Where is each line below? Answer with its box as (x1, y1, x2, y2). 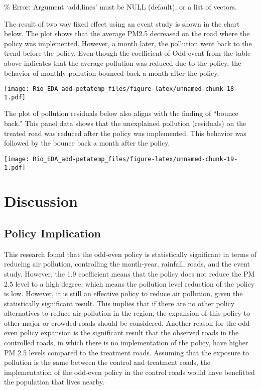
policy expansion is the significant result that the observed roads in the (20, 327, 239, 338)
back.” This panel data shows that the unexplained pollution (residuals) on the (4, 118, 246, 128)
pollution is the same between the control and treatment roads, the (4, 357, 210, 367)
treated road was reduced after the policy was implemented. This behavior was (4, 127, 246, 138)
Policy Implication (4, 225, 101, 240)
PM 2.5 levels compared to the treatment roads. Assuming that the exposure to (4, 347, 249, 357)
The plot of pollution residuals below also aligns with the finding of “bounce (4, 108, 238, 118)
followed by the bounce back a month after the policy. (4, 138, 170, 148)
